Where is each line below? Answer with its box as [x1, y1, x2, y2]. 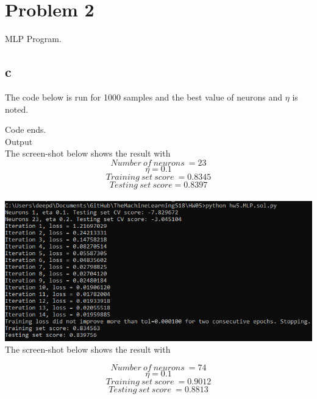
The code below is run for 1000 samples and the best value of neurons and [5, 90, 283, 103]
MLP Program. [5, 32, 62, 45]
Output [5, 135, 33, 147]
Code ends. [5, 123, 46, 136]
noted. [5, 102, 29, 115]
